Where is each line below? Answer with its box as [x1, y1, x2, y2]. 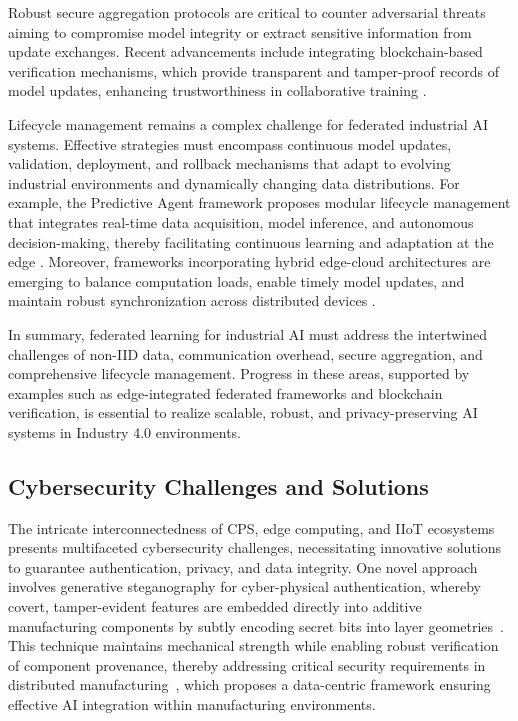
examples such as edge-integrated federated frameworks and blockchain [8, 382, 443, 403]
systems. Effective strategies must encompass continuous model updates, [8, 133, 452, 154]
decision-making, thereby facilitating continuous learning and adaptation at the [8, 231, 494, 252]
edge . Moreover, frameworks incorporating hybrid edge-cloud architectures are [8, 251, 491, 272]
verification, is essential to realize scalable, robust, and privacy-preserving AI [8, 402, 478, 423]
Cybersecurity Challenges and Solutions [8, 470, 429, 501]
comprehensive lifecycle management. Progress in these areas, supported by [8, 363, 470, 384]
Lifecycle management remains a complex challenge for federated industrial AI [8, 113, 488, 134]
